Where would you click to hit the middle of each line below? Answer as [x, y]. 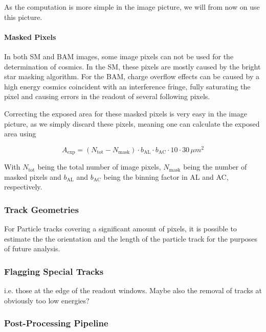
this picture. [23, 17]
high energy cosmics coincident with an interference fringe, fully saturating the [127, 86]
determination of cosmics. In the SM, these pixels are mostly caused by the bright [132, 66]
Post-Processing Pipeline [56, 323]
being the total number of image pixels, [99, 167]
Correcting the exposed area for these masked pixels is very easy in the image [126, 113]
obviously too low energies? [47, 300]
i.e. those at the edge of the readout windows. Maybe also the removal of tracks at [133, 290]
